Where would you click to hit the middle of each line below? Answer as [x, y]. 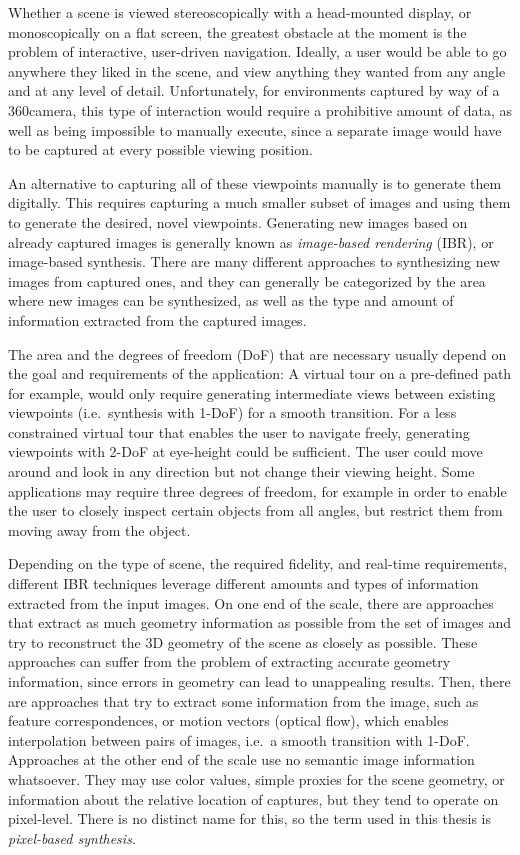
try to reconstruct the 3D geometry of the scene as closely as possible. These [243, 641]
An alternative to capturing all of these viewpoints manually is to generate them [255, 182]
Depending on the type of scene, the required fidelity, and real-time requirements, [258, 563]
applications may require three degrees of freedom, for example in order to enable [257, 490]
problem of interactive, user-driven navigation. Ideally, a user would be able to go [257, 51]
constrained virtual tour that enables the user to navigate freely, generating [239, 431]
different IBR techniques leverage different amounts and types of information [243, 583]
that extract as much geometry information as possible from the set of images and [260, 622]
